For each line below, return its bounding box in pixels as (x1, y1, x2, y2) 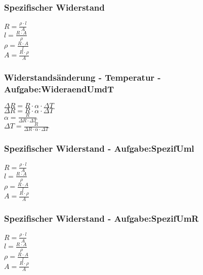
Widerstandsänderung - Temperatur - (4, 71, 161, 84)
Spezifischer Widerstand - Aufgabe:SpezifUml (4, 142, 194, 154)
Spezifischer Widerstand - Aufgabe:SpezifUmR (4, 212, 199, 225)
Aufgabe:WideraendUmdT (4, 83, 114, 95)
